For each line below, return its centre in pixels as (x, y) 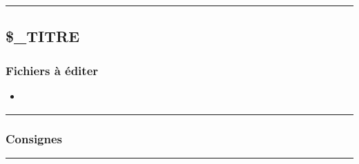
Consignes (34, 138)
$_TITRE (43, 36)
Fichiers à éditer (52, 70)
